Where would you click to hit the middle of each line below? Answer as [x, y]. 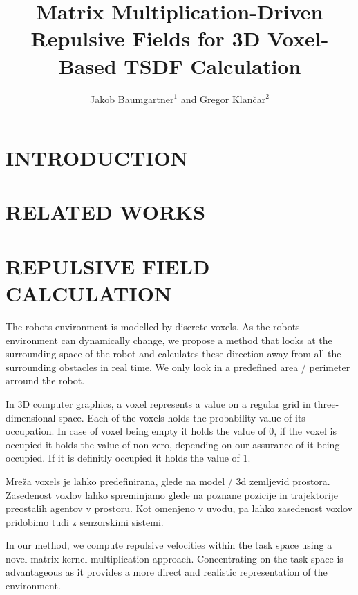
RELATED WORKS [106, 212]
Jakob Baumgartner [132, 98]
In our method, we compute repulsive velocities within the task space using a [169, 545]
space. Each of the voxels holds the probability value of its [182, 417]
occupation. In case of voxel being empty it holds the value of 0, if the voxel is [171, 431]
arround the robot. [45, 380]
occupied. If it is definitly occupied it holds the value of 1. [128, 458]
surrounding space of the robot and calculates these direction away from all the [173, 353]
